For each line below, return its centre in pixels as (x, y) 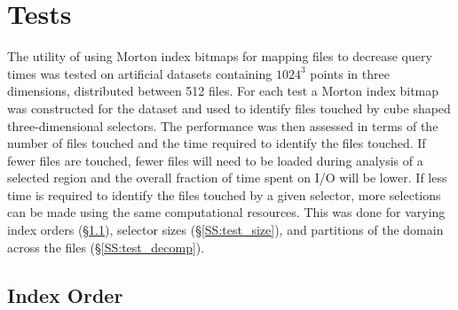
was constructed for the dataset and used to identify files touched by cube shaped (229, 108)
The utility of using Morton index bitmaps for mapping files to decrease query (220, 56)
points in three (350, 73)
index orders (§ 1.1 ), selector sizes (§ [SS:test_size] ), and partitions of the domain (225, 230)
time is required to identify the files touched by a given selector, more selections (224, 194)
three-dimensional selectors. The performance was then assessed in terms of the (223, 125)
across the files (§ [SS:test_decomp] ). (106, 247)
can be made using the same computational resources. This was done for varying (226, 212)
